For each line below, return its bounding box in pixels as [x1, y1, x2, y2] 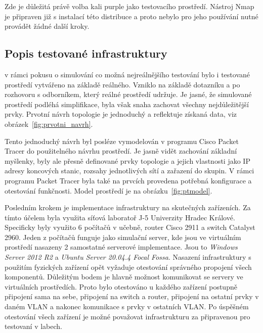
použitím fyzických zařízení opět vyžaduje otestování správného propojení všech [5, 261, 252, 272]
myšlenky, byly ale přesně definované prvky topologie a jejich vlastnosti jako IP [5, 155, 250, 166]
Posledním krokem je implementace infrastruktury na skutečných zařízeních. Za [5, 202, 251, 213]
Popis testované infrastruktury [5, 45, 167, 61]
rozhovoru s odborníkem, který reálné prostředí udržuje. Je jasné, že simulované [5, 89, 252, 100]
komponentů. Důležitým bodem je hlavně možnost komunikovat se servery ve [5, 271, 243, 282]
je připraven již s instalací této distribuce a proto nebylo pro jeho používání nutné [5, 11, 258, 21]
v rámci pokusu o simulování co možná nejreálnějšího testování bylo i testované [5, 69, 250, 79]
